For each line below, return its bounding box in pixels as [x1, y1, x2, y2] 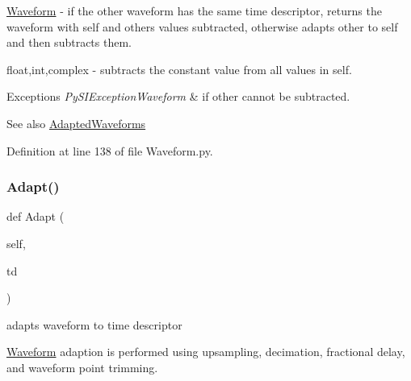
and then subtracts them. [6, 34, 132, 51]
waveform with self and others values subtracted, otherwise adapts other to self [6, 18, 398, 35]
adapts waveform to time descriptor [6, 316, 182, 333]
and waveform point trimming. [6, 358, 158, 375]
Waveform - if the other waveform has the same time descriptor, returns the [6, 2, 382, 19]
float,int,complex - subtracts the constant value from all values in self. [6, 60, 352, 77]
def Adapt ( [6, 208, 65, 225]
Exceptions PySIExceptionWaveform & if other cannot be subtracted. [6, 88, 350, 105]
